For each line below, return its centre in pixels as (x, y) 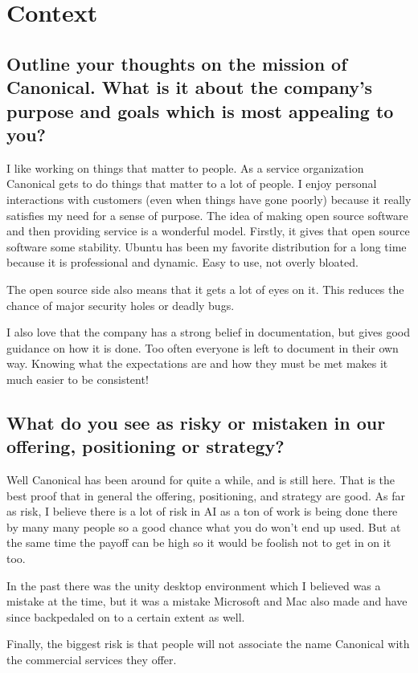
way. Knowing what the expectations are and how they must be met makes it (197, 363)
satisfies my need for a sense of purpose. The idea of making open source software (207, 215)
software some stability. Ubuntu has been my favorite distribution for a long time (207, 246)
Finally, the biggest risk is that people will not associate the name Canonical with (208, 644)
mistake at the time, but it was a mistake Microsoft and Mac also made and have (207, 601)
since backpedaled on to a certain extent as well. (126, 616)
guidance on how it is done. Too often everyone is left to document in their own (203, 347)
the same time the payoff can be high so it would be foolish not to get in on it (199, 542)
